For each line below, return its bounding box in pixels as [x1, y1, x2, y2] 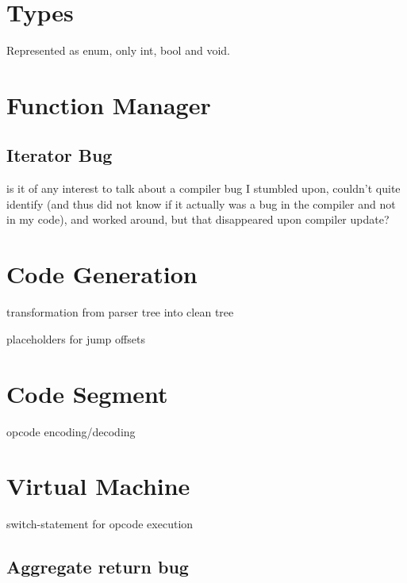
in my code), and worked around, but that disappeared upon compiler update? [6, 211, 390, 228]
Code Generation [6, 258, 198, 290]
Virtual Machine [6, 470, 190, 502]
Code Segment [6, 377, 168, 409]
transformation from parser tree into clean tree [6, 304, 234, 320]
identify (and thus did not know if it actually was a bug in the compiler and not [6, 195, 396, 212]
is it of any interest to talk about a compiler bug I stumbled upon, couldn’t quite [6, 180, 401, 197]
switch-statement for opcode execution [6, 516, 194, 532]
